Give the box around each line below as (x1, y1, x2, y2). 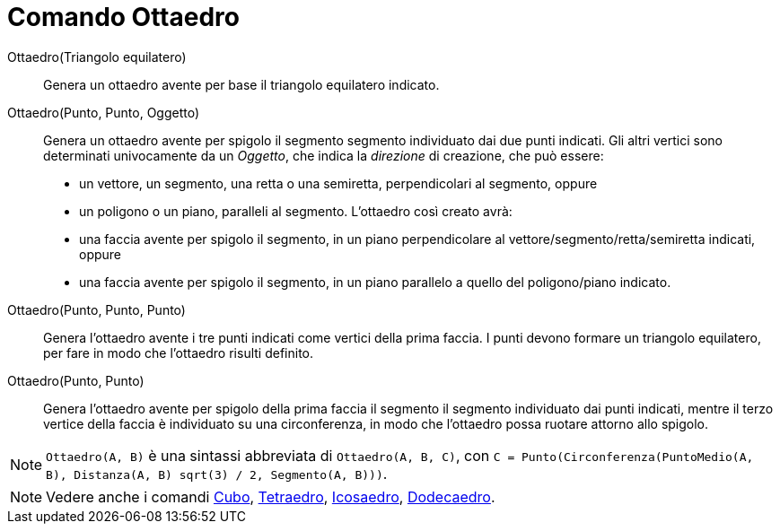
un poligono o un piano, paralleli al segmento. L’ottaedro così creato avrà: (79, 203, 513, 219)
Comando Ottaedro (7, 2, 240, 32)
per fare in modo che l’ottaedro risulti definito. (43, 344, 314, 361)
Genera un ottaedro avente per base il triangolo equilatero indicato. (43, 76, 440, 92)
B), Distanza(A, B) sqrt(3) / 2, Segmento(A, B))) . (46, 464, 388, 483)
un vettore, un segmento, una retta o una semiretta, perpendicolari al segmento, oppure (79, 175, 598, 191)
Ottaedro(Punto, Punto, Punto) (7, 301, 186, 318)
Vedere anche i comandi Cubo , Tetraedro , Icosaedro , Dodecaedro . (46, 487, 495, 506)
